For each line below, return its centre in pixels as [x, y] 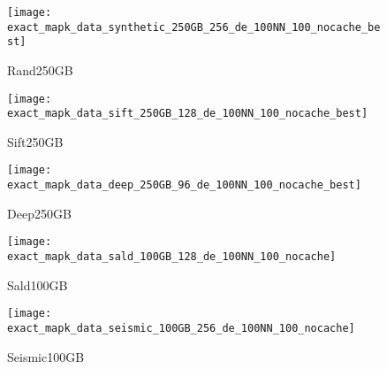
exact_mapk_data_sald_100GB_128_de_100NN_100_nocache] [172, 257]
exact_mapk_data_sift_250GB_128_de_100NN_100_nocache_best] [188, 114]
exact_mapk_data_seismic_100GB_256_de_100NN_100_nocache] [181, 328]
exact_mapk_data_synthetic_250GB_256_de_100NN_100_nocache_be [194, 27]
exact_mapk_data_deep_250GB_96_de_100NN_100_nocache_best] [184, 185]
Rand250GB [40, 69]
